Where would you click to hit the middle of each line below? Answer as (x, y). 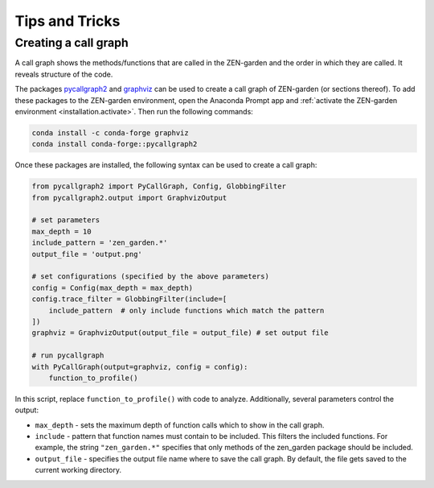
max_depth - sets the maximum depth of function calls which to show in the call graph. (180, 425)
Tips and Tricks (68, 21)
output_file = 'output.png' (87, 254)
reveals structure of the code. (64, 74)
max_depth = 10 (61, 231)
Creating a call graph (72, 43)
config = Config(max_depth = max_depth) (112, 287)
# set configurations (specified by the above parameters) (150, 277)
